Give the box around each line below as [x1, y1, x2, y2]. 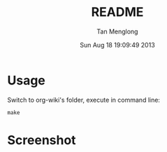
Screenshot [7, 132, 76, 148]
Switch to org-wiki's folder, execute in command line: [7, 96, 161, 104]
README [91, 4, 144, 20]
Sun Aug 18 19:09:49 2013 [80, 40, 155, 49]
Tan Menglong [96, 27, 138, 36]
